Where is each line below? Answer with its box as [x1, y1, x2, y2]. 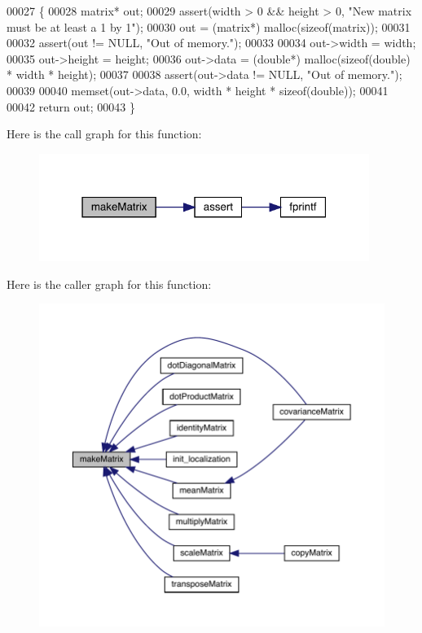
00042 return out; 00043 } [7, 98, 135, 115]
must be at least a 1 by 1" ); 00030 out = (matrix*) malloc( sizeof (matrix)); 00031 [7, 18, 411, 35]
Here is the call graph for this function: [7, 125, 202, 142]
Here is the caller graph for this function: [7, 275, 212, 292]
